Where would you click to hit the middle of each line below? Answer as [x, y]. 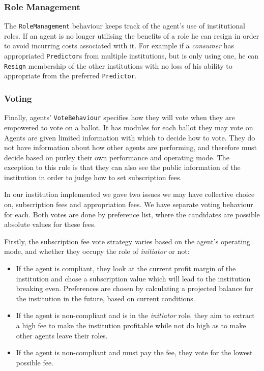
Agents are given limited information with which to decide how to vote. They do [130, 137]
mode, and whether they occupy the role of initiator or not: [97, 251]
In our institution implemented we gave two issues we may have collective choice [129, 194]
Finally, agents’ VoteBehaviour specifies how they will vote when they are [120, 117]
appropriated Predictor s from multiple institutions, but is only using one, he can [131, 56]
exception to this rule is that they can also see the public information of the [122, 167]
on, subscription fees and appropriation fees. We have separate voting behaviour [129, 204]
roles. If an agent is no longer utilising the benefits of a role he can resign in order [132, 35]
